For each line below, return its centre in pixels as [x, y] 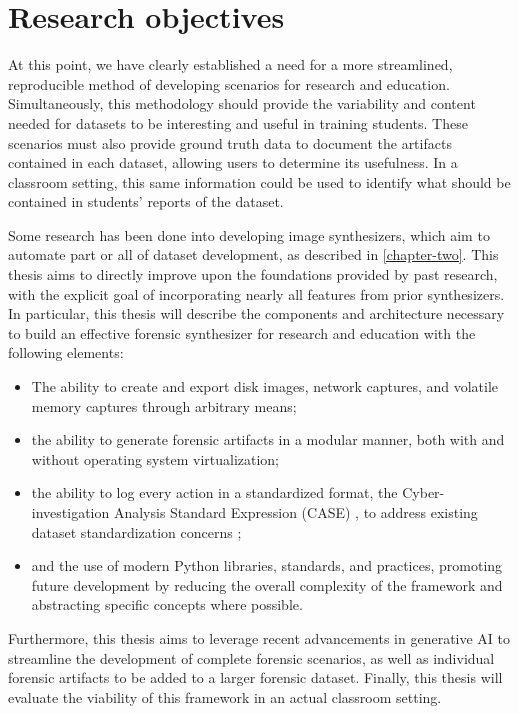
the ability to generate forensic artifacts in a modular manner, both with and [268, 439]
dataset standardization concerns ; [136, 531]
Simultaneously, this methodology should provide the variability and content [242, 103]
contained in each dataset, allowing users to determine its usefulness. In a [233, 162]
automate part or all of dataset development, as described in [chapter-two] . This [253, 254]
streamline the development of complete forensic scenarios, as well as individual [251, 657]
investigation [70, 512]
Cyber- [423, 492]
